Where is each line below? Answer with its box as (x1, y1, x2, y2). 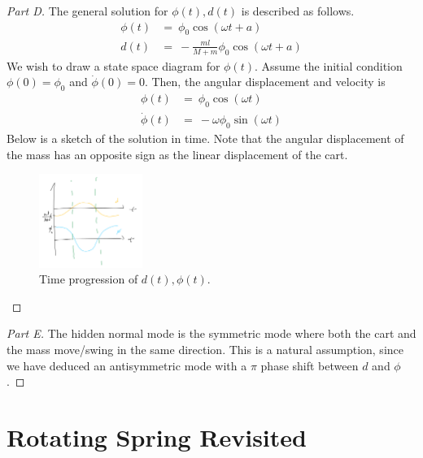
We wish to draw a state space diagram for (7, 57, 220, 74)
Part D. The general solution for (7, 2, 168, 19)
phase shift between (260, 356, 359, 374)
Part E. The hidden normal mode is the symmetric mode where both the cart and (7, 325, 416, 342)
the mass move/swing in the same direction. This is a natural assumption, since (7, 341, 403, 357)
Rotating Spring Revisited (7, 420, 307, 453)
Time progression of (39, 270, 138, 287)
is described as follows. (241, 2, 355, 19)
